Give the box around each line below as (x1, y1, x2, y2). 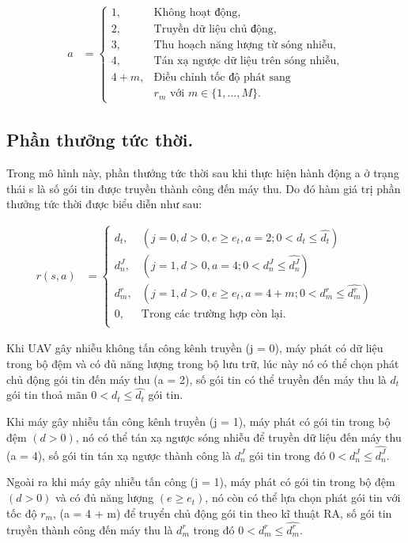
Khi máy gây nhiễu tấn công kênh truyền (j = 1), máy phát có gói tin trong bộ (6, 412, 391, 429)
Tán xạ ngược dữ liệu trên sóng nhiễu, (153, 55, 340, 67)
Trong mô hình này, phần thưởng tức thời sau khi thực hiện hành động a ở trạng (6, 164, 399, 180)
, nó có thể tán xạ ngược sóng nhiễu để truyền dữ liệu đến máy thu (75, 428, 402, 445)
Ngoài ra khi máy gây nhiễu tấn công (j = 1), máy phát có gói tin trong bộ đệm (6, 473, 395, 490)
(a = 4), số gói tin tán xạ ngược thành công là (6, 446, 231, 463)
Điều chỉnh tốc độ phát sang (153, 72, 291, 84)
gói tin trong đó (249, 446, 326, 463)
